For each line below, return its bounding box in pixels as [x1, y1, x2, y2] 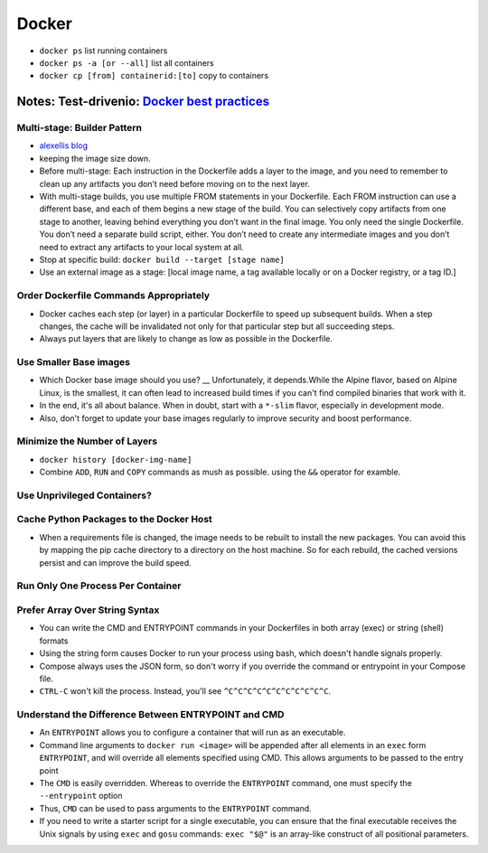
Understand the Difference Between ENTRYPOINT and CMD [16, 708, 285, 721]
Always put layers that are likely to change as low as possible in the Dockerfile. [39, 333, 333, 344]
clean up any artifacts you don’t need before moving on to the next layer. [39, 178, 311, 189]
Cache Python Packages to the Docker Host [16, 513, 212, 526]
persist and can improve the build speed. [39, 557, 192, 568]
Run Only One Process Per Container [16, 579, 182, 592]
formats [39, 635, 69, 646]
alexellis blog [39, 140, 89, 151]
